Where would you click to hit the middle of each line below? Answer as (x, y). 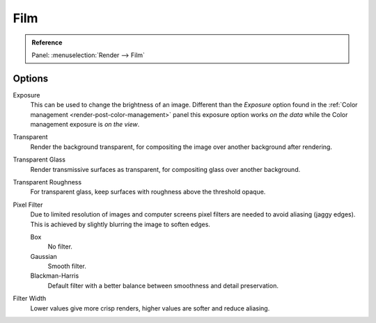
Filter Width (30, 299)
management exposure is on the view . (85, 125)
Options (31, 78)
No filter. (60, 246)
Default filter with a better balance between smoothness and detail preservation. (163, 285)
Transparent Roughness (47, 182)
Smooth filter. (67, 266)
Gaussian (44, 256)
